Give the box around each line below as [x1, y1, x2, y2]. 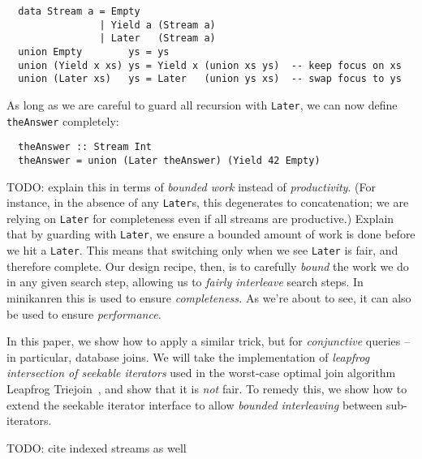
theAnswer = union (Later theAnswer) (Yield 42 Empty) [18, 154, 321, 166]
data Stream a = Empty [18, 6, 140, 17]
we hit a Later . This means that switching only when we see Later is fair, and [6, 242, 398, 259]
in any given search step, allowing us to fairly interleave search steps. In [6, 273, 364, 290]
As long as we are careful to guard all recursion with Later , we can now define [6, 96, 398, 113]
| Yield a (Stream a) [99, 19, 216, 31]
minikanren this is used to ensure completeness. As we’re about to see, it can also [6, 289, 411, 306]
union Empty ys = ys [18, 45, 170, 58]
